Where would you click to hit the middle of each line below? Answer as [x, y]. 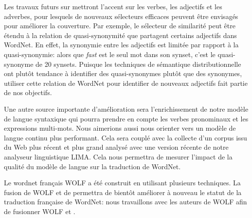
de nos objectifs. [28, 92]
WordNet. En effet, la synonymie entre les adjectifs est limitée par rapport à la [121, 45]
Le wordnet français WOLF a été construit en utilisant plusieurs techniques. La [122, 183]
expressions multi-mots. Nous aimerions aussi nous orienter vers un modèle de [120, 128]
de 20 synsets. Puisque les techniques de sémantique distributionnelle [138, 64]
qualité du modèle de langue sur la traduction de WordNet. [92, 166]
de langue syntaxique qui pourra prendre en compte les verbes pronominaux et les [126, 118]
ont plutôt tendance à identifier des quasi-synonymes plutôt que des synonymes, [123, 73]
